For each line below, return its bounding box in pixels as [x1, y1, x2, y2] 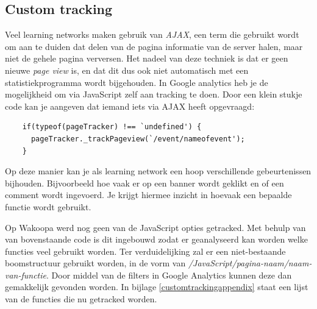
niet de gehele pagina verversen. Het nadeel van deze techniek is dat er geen [5, 52, 288, 65]
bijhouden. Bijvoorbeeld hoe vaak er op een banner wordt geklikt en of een [5, 176, 284, 189]
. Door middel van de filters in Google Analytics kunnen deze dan [46, 268, 292, 281]
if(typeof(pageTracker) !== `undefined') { [22, 123, 202, 132]
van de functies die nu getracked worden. [5, 293, 157, 305]
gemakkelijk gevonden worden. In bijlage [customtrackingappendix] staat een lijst [5, 280, 308, 293]
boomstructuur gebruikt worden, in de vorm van [5, 257, 186, 269]
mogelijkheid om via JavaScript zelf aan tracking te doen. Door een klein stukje [5, 88, 302, 101]
